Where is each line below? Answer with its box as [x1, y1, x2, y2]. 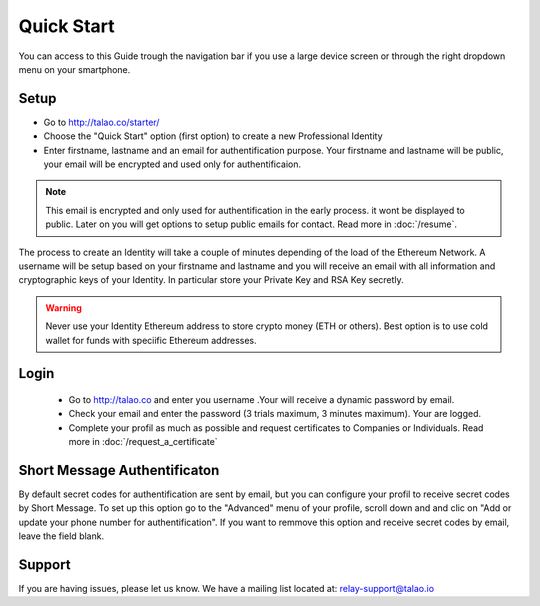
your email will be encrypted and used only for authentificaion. [43, 158, 302, 170]
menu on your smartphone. [18, 63, 131, 75]
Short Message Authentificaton [18, 461, 220, 479]
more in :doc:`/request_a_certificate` [68, 436, 219, 448]
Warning [45, 301, 82, 314]
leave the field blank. [18, 530, 105, 542]
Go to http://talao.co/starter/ [43, 116, 160, 128]
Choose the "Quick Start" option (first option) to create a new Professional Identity [43, 130, 384, 142]
